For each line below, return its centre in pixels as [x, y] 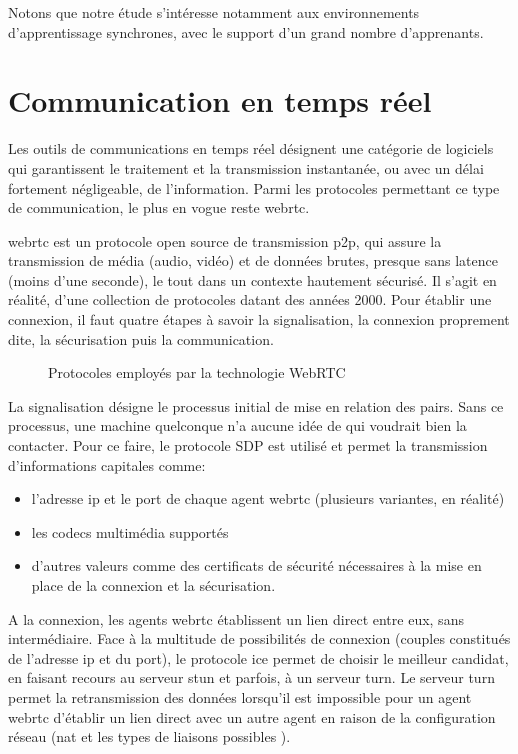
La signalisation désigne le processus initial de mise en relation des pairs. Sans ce [256, 405]
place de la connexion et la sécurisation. [153, 585]
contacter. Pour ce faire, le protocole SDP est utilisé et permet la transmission [248, 445]
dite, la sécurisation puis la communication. [141, 338]
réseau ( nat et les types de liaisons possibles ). [149, 736]
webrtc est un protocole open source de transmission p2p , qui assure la [225, 240]
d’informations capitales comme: [107, 464]
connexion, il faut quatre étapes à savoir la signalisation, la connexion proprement [259, 319]
